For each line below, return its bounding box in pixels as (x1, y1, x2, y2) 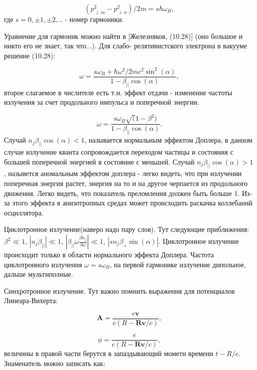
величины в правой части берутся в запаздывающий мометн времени (4, 348, 213, 359)
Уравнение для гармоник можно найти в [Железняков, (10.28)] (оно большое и (4, 30, 243, 41)
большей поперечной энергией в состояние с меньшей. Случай (4, 156, 195, 167)
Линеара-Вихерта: (4, 295, 58, 306)
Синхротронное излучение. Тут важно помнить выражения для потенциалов (4, 285, 235, 296)
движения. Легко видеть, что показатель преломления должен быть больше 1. (4, 187, 240, 198)
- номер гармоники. (65, 14, 124, 24)
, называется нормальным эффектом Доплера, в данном (84, 135, 253, 145)
